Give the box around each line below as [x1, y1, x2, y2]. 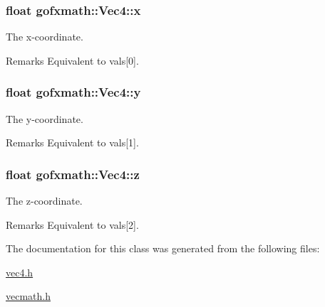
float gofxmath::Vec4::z [6, 165, 140, 183]
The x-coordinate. [6, 29, 83, 44]
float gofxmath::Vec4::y [6, 83, 141, 101]
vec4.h [6, 264, 33, 279]
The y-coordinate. [6, 111, 83, 126]
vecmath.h [6, 289, 51, 303]
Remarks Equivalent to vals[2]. [6, 217, 139, 232]
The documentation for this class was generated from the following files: [6, 241, 320, 256]
